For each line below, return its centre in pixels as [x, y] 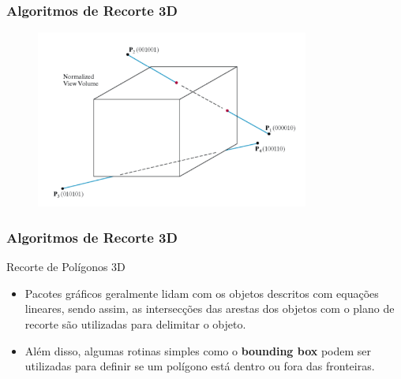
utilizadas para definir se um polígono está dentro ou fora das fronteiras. [200, 366]
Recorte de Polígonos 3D [66, 267]
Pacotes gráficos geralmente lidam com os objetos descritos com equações [202, 293]
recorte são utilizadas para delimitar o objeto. [135, 323]
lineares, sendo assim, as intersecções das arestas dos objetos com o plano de [210, 308]
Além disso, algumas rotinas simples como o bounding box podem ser [198, 350]
